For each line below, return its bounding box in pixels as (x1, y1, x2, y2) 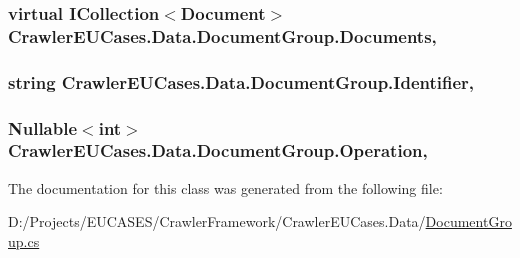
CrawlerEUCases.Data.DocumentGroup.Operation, (8, 138, 428, 163)
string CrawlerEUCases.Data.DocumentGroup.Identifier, (8, 69, 475, 94)
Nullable (8, 115, 78, 140)
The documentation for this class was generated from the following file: (8, 177, 443, 198)
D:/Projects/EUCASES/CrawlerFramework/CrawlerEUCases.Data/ (8, 211, 426, 232)
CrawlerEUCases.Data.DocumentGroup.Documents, (8, 23, 437, 48)
